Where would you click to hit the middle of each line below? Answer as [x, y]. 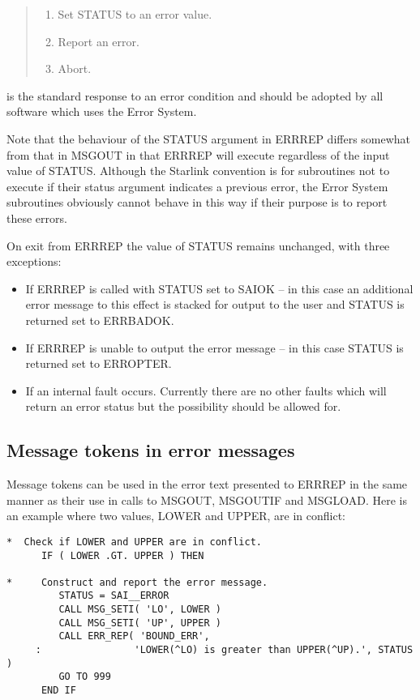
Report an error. [99, 41]
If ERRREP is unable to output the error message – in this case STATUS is [214, 347]
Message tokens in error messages [151, 450]
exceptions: [34, 261]
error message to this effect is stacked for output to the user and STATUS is [215, 304]
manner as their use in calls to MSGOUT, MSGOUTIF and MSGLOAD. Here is [207, 499]
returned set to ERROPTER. [99, 363]
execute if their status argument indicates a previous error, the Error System [197, 186]
